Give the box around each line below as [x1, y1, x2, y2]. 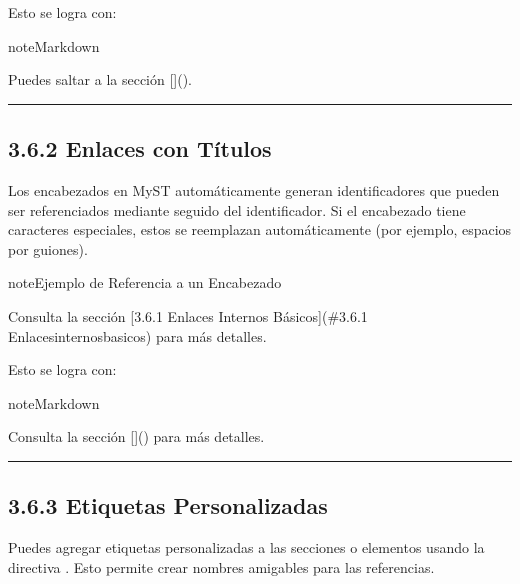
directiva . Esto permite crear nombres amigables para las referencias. [8, 556, 435, 577]
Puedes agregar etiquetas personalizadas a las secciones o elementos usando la [8, 537, 485, 558]
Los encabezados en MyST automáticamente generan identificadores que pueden [8, 179, 500, 200]
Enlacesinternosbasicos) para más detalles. [8, 325, 267, 346]
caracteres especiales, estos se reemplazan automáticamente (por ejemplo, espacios [8, 219, 512, 240]
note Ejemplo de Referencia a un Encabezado [8, 272, 282, 293]
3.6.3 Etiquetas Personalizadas [8, 490, 328, 521]
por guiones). [8, 238, 88, 259]
